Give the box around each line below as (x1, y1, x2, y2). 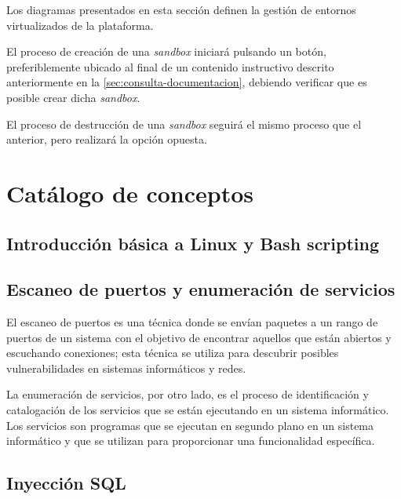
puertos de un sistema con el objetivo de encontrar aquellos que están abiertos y (6, 329, 392, 345)
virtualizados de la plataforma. (6, 16, 154, 33)
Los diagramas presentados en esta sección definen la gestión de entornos (6, 2, 356, 17)
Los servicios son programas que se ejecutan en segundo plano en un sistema (6, 417, 374, 433)
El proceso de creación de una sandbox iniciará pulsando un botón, (6, 43, 326, 60)
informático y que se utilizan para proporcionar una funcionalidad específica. (6, 432, 375, 449)
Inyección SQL (6, 471, 126, 495)
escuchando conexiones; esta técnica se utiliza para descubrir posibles (6, 344, 339, 361)
